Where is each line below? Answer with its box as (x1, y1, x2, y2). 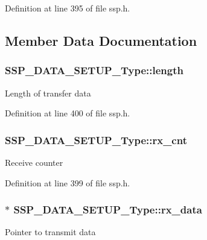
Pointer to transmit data (5, 226, 96, 238)
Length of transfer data (5, 86, 91, 99)
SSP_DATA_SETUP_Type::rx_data (13, 202, 202, 217)
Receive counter (5, 156, 63, 168)
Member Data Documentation (5, 31, 197, 49)
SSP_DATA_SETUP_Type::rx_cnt (5, 132, 187, 147)
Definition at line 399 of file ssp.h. (5, 176, 130, 189)
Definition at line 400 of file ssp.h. (5, 107, 130, 119)
